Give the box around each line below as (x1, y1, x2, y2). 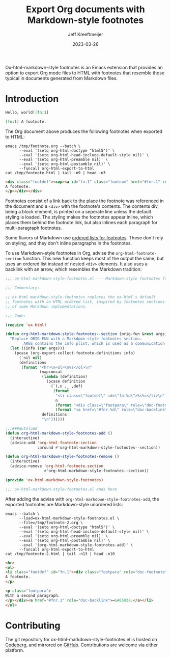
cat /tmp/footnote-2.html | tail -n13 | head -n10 (5, 551, 115, 556)
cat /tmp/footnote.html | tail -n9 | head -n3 (5, 170, 106, 175)
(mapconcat (39, 369, 63, 375)
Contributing (5, 620, 61, 631)
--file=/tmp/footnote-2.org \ (18, 520, 83, 525)
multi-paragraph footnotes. (5, 225, 62, 231)
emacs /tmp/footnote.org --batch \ (5, 144, 81, 149)
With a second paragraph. (5, 593, 60, 598)
